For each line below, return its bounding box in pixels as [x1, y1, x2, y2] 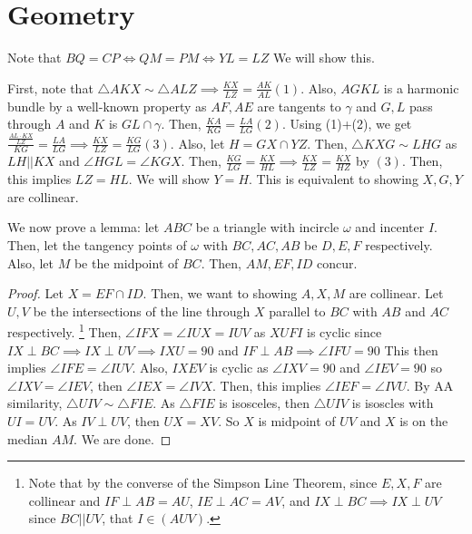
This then [384, 340, 438, 359]
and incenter [355, 218, 425, 237]
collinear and [28, 490, 101, 510]
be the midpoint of [74, 253, 179, 272]
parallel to [269, 301, 326, 320]
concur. [316, 253, 358, 272]
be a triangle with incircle [195, 218, 339, 237]
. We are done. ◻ [74, 429, 172, 448]
